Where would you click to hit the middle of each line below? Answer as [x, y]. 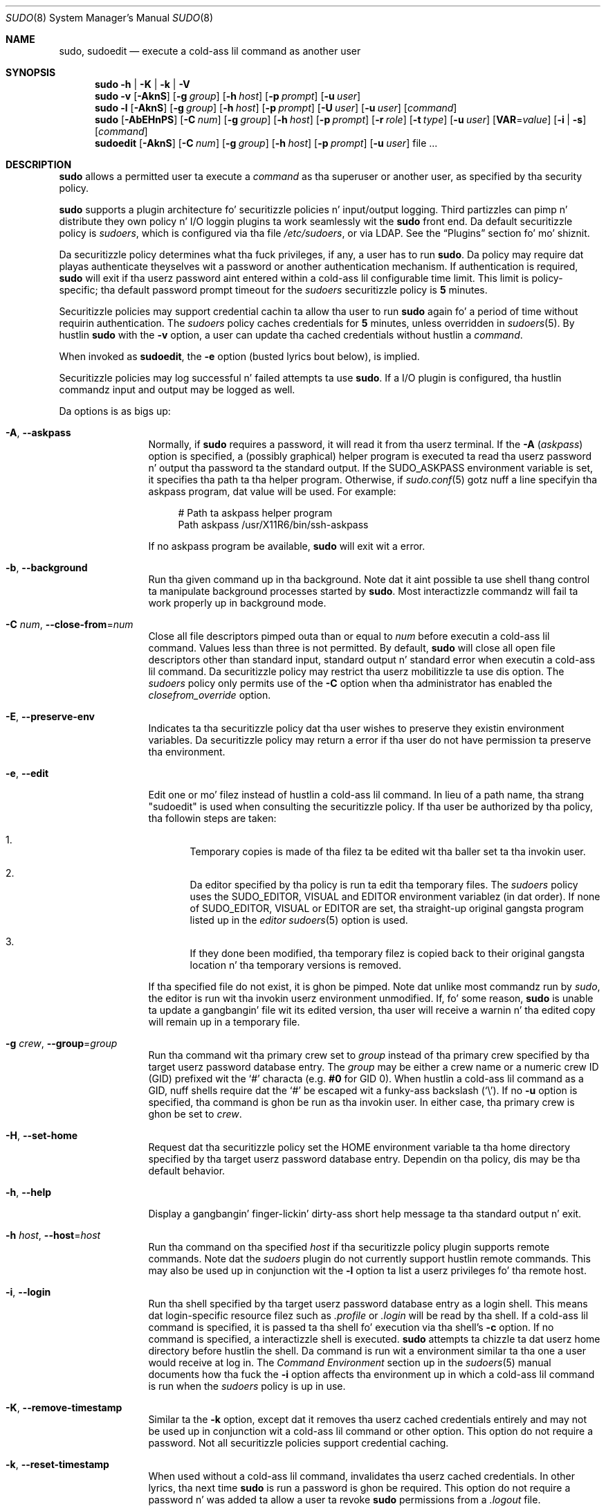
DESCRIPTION [39, 164]
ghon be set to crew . [195, 1114]
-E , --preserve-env [50, 716]
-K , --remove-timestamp [64, 1407]
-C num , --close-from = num [70, 624]
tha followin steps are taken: [212, 818]
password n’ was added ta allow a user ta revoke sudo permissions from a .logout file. [345, 1500]
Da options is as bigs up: [115, 411]
